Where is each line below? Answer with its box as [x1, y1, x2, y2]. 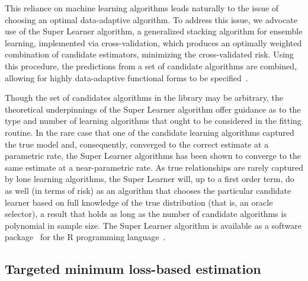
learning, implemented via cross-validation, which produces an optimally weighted [5, 36, 302, 49]
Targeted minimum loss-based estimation [5, 260, 261, 278]
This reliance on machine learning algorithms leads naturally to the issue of [5, 2, 279, 14]
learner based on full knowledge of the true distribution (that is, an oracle [5, 196, 273, 208]
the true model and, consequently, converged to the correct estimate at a [5, 138, 269, 150]
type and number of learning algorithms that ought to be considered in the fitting [5, 114, 301, 127]
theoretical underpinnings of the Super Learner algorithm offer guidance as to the [5, 103, 301, 115]
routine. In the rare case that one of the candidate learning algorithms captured [5, 126, 294, 138]
